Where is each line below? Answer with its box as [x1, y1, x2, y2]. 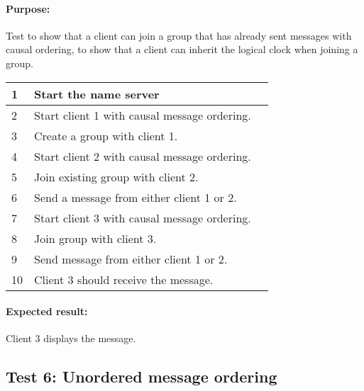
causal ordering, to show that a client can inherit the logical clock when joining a [6, 42, 358, 57]
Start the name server [34, 85, 160, 102]
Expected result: [6, 304, 88, 319]
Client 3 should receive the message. [34, 271, 214, 288]
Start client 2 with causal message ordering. [34, 147, 251, 164]
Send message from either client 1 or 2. [34, 250, 228, 267]
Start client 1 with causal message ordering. [34, 106, 251, 123]
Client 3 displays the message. [6, 331, 136, 346]
